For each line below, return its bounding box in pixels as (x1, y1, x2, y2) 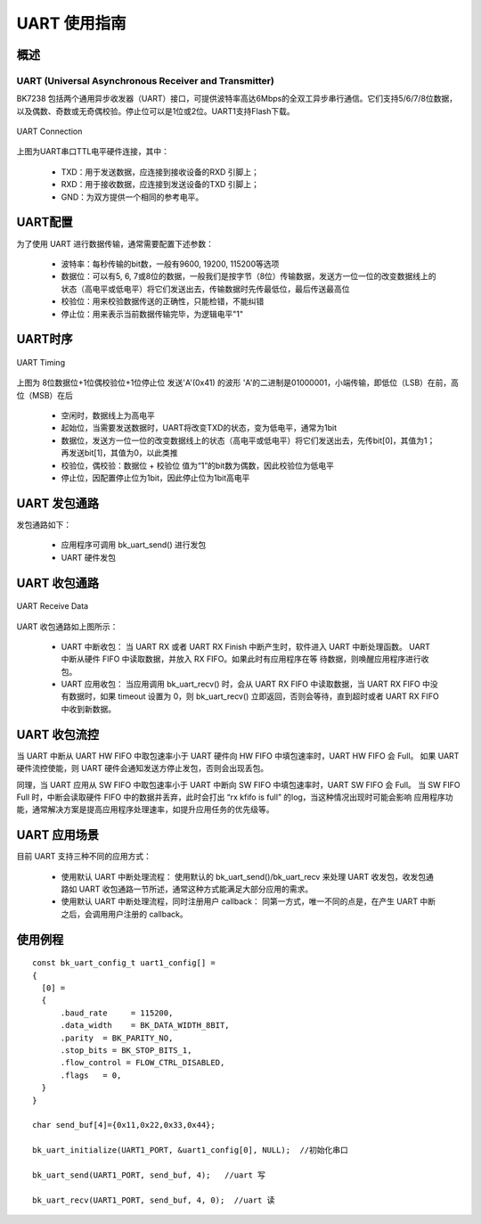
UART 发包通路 (16, 496, 100, 511)
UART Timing (16, 357, 66, 367)
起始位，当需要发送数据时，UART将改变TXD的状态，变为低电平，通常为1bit (61, 423, 338, 433)
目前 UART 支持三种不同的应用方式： (16, 851, 151, 862)
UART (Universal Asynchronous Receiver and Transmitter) (16, 74, 275, 86)
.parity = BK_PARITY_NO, (60, 1032, 174, 1043)
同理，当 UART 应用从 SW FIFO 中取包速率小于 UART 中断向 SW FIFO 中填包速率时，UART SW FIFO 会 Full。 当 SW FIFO (16, 779, 461, 790)
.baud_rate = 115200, (60, 1007, 174, 1018)
